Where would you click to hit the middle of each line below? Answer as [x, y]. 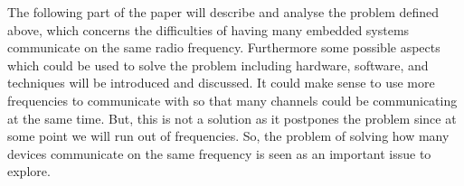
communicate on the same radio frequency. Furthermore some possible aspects [224, 47]
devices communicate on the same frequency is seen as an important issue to [219, 153]
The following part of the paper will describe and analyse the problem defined [223, 12]
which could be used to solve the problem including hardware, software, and [218, 65]
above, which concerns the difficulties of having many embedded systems [208, 29]
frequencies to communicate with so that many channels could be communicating [232, 100]
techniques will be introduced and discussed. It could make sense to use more [221, 83]
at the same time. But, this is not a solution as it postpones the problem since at [232, 118]
